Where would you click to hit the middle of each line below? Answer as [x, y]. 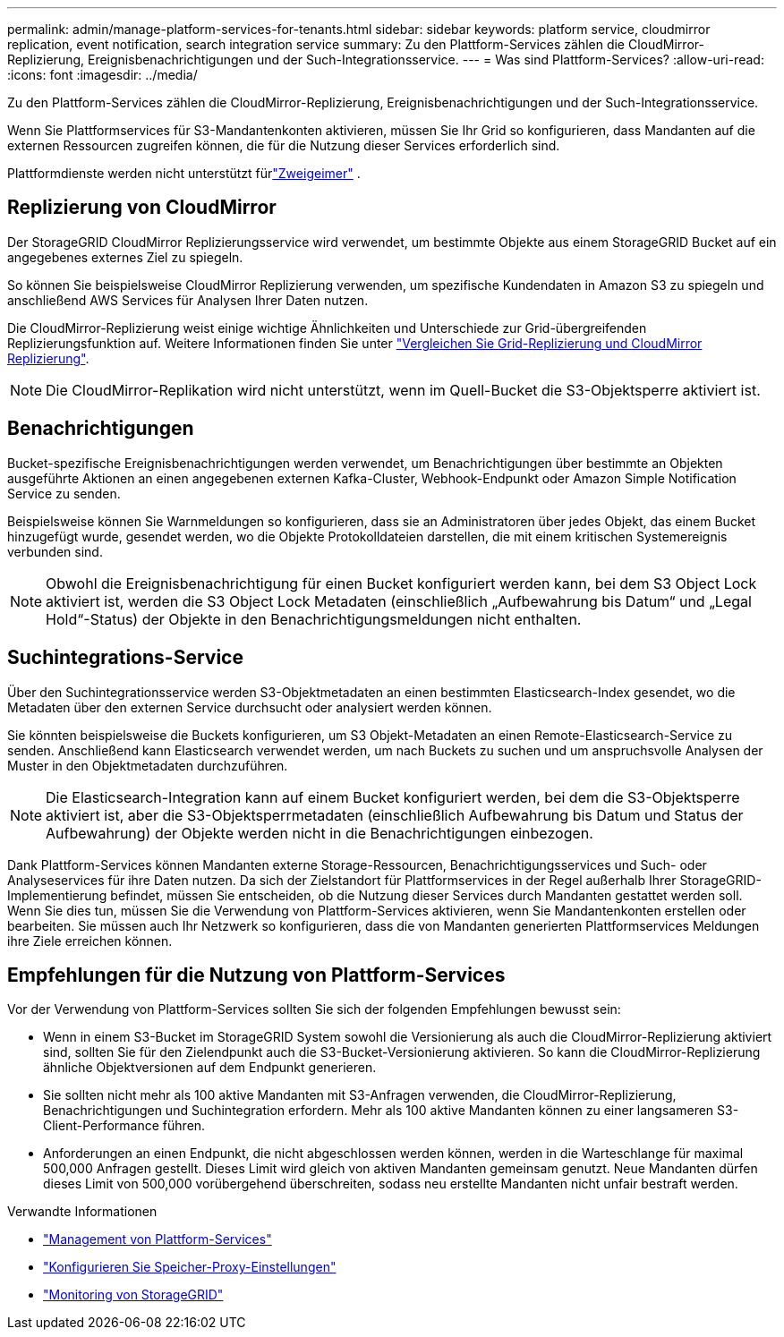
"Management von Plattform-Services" [158, 1239]
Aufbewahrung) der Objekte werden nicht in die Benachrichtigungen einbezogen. [320, 833]
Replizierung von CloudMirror [142, 208]
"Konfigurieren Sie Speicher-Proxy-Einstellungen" [190, 1267]
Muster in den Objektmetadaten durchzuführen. [148, 765]
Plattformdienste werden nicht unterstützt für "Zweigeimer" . [184, 173]
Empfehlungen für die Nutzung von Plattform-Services [256, 975]
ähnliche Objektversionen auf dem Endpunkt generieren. [210, 1068]
